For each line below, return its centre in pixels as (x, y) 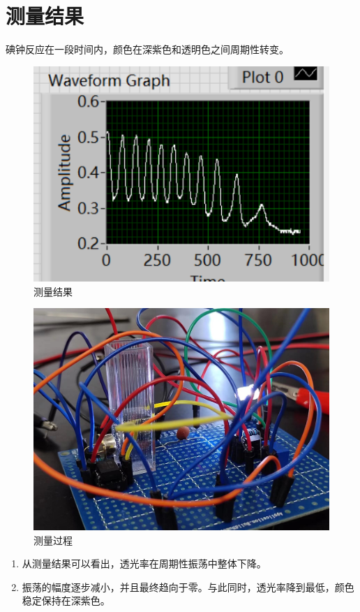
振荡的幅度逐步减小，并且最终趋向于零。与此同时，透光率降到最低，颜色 (188, 586)
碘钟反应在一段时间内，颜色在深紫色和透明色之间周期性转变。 (147, 49)
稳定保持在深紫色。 (66, 600)
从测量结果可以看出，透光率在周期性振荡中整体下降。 (144, 563)
